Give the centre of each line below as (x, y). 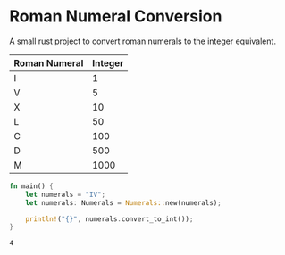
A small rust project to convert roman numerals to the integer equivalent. (143, 41)
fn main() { (31, 186)
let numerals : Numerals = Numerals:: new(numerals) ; (123, 202)
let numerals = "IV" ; (65, 194)
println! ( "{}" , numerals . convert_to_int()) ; (109, 219)
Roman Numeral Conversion (116, 16)
